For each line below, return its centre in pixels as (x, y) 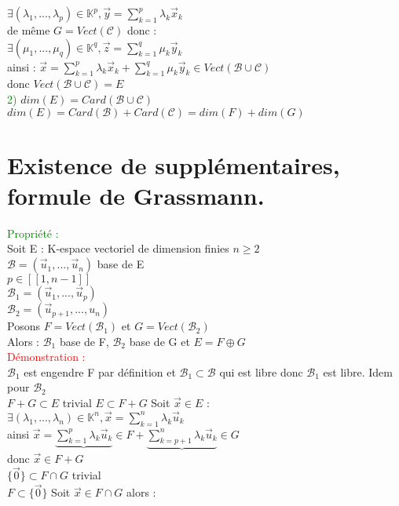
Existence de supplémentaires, (174, 164)
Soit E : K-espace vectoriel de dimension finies (118, 248)
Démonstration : (46, 357)
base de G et (159, 341)
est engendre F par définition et (100, 371)
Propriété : (33, 233)
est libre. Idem (358, 371)
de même (29, 30)
